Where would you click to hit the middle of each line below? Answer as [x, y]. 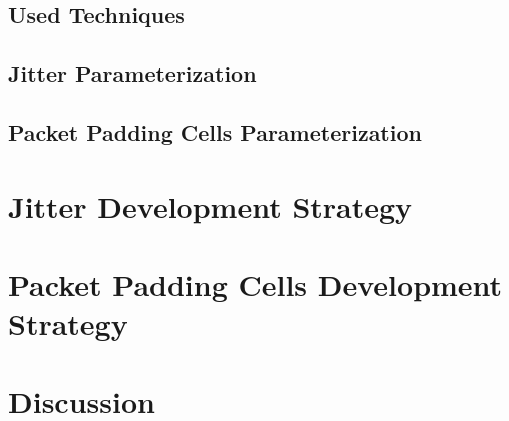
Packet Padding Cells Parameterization [215, 131]
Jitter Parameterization [132, 73]
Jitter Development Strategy [210, 205]
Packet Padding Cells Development [255, 283]
